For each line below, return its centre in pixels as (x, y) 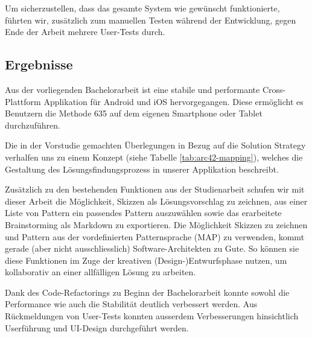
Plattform (23, 101)
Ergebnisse (39, 64)
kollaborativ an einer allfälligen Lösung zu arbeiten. (100, 272)
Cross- (274, 89)
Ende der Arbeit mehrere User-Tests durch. (85, 32)
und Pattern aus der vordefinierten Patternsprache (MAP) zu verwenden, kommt (155, 236)
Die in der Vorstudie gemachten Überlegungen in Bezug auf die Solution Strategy (155, 145)
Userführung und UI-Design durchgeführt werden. (97, 327)
